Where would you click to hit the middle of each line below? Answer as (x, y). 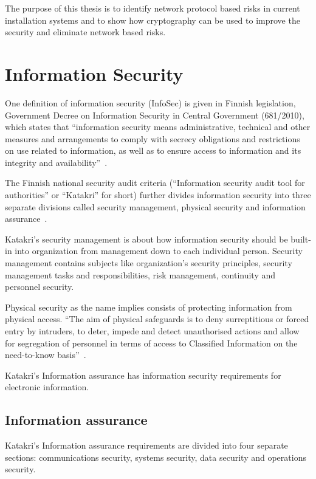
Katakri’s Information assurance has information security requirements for (143, 375)
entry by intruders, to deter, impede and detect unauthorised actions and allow (152, 331)
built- (301, 239)
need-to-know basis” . (46, 355)
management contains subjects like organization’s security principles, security (149, 263)
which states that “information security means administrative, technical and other (158, 127)
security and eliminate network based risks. (85, 32)
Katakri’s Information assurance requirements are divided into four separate (146, 445)
